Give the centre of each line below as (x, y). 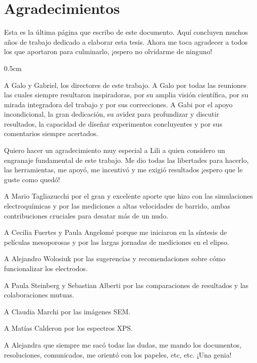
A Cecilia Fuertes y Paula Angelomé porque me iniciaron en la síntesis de (115, 232)
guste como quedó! (32, 179)
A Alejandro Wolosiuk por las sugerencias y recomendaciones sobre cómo (115, 258)
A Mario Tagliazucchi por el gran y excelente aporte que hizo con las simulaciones (128, 196)
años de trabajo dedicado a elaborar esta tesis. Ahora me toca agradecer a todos (126, 41)
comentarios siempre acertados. (51, 133)
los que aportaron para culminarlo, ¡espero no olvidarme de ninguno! (108, 51)
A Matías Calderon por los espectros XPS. (69, 328)
